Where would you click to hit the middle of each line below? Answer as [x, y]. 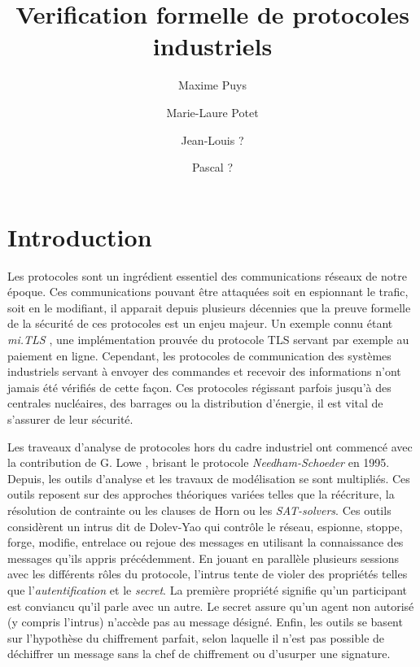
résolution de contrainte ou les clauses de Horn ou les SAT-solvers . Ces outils [199, 510]
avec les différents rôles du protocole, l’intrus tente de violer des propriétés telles [208, 574]
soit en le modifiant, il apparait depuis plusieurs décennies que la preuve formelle [209, 307]
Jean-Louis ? [212, 140]
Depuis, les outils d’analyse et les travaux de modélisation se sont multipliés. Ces [209, 478]
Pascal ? [212, 167]
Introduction [80, 236]
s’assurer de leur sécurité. [70, 419]
